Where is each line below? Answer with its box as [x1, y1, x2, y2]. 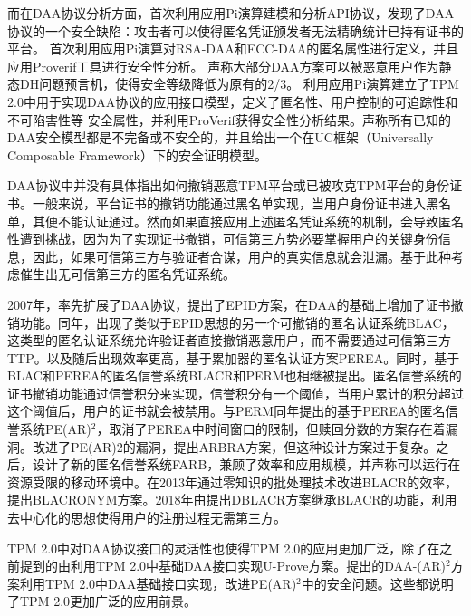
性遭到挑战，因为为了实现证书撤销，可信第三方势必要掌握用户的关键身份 [7, 229, 438, 248]
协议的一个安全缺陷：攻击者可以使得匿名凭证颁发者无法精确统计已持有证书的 [7, 21, 464, 40]
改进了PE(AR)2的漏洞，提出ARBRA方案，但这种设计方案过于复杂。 [33, 437, 437, 456]
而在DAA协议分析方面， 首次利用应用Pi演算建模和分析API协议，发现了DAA [7, 4, 455, 22]
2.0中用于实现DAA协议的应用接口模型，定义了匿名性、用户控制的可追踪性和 [7, 91, 458, 111]
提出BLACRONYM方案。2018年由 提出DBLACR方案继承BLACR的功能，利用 [7, 490, 457, 509]
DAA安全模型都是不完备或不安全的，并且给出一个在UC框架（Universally [7, 128, 434, 147]
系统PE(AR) [19, 419, 91, 438]
